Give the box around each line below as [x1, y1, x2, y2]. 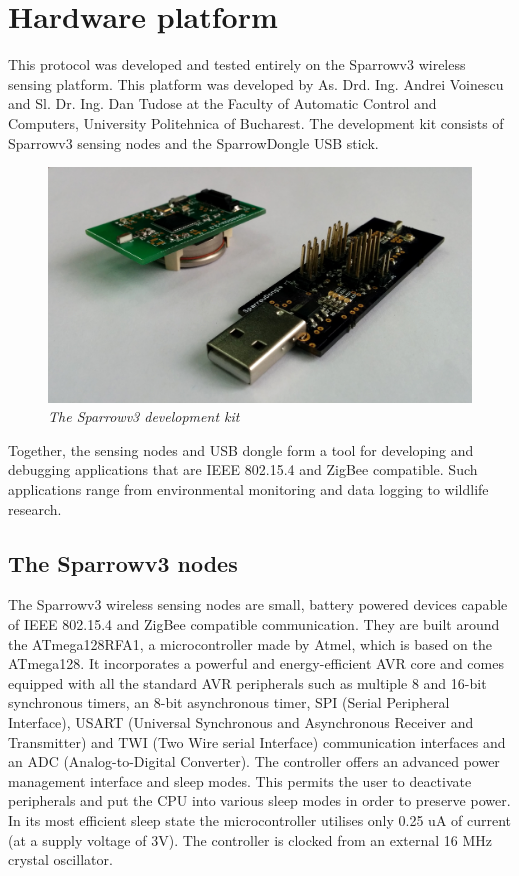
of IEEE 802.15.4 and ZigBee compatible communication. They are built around [8, 614, 500, 635]
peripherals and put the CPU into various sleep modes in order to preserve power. [8, 790, 511, 811]
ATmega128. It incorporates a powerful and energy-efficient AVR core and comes [8, 653, 504, 674]
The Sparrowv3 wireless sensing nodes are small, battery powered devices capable [8, 594, 508, 615]
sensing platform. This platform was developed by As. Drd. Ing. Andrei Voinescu [8, 73, 504, 94]
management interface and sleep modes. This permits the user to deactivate [8, 770, 472, 791]
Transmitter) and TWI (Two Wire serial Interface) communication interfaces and [8, 731, 506, 752]
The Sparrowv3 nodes [8, 547, 238, 578]
